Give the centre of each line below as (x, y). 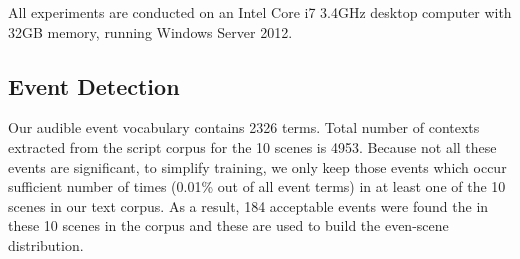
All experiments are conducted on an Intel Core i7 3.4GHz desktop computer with (260, 12)
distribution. (46, 244)
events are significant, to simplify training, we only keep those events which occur (257, 166)
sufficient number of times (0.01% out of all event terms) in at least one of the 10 (257, 186)
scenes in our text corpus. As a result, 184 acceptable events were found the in (248, 205)
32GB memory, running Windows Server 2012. (150, 31)
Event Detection (94, 85)
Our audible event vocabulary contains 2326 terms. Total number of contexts (244, 127)
